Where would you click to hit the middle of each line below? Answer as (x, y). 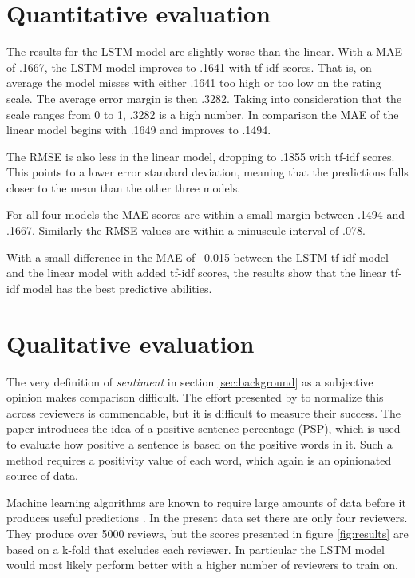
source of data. (42, 475)
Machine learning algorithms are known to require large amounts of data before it (206, 502)
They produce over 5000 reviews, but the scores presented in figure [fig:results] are (207, 533)
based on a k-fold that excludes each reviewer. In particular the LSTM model (196, 549)
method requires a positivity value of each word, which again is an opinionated (199, 459)
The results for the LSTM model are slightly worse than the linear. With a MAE (204, 51)
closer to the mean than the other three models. (124, 187)
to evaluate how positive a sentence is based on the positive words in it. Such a (200, 443)
